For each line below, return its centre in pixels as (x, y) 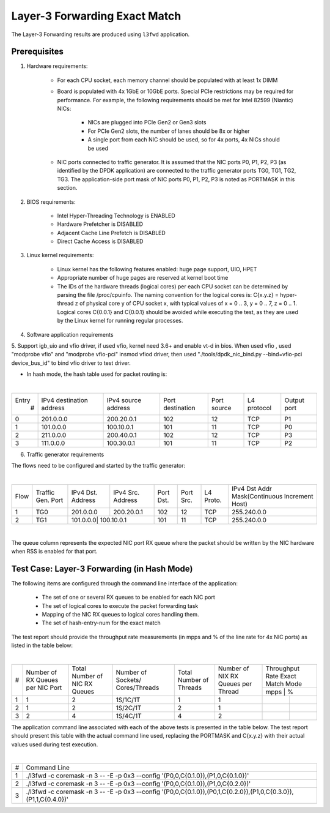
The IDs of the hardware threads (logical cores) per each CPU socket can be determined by (173, 286)
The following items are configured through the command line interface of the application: (125, 583)
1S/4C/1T (129, 716)
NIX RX (228, 676)
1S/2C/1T (129, 708)
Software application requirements (70, 334)
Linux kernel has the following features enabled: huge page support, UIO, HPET (157, 269)
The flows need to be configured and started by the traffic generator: (98, 466)
